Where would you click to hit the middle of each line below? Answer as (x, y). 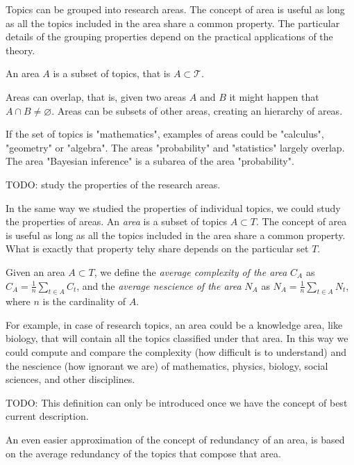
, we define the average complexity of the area (191, 271)
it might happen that (274, 96)
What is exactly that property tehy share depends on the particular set (157, 248)
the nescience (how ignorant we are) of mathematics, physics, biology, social (167, 365)
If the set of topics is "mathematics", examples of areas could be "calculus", (165, 134)
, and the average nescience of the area (159, 285)
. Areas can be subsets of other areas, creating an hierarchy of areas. (197, 110)
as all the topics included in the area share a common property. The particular (173, 23)
